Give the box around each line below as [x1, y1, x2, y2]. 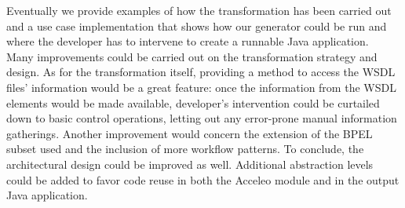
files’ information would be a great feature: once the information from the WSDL [6, 78, 396, 95]
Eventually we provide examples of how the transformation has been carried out [6, 2, 392, 18]
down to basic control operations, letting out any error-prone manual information [6, 110, 397, 126]
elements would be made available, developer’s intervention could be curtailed [6, 94, 380, 111]
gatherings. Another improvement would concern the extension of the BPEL [6, 125, 373, 141]
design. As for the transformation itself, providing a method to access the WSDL [6, 64, 396, 80]
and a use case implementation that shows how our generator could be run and [6, 17, 387, 34]
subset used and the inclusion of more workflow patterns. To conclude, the [6, 140, 364, 157]
